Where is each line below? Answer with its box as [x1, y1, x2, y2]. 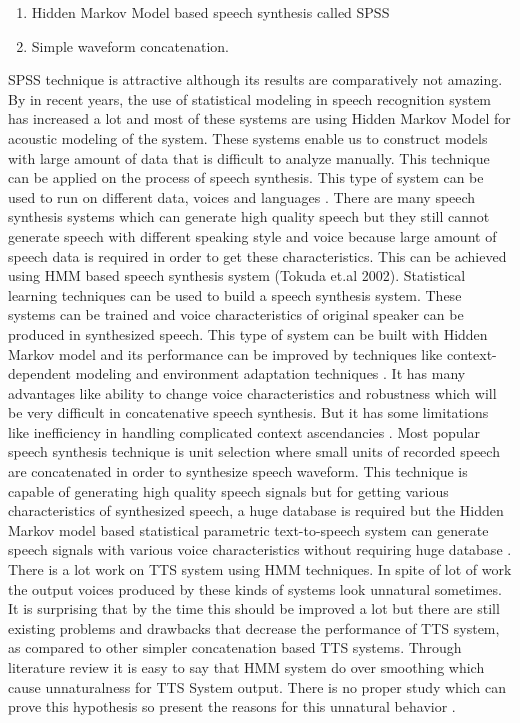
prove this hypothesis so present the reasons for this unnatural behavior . [8, 696, 456, 717]
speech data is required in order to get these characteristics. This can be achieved [8, 245, 507, 266]
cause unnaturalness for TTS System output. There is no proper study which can [8, 676, 507, 697]
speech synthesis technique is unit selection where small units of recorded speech [8, 441, 500, 462]
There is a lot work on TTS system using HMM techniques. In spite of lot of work [8, 559, 512, 580]
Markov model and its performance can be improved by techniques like [8, 343, 443, 364]
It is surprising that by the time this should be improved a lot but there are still [8, 598, 500, 619]
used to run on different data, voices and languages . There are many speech [8, 186, 476, 207]
